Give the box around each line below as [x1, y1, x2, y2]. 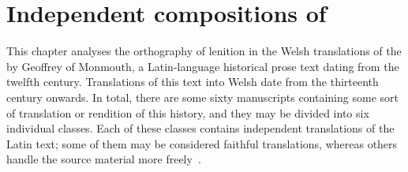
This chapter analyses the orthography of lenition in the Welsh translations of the [6, 43, 402, 59]
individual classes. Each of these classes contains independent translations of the [6, 120, 395, 136]
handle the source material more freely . [6, 151, 201, 167]
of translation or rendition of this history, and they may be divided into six [6, 104, 369, 121]
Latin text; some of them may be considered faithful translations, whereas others [6, 135, 398, 151]
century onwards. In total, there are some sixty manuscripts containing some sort [6, 88, 399, 105]
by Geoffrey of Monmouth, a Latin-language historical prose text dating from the [6, 58, 399, 74]
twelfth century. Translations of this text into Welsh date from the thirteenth [6, 73, 379, 90]
